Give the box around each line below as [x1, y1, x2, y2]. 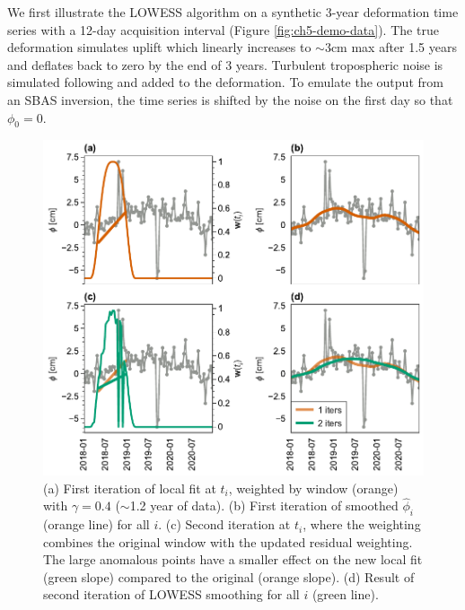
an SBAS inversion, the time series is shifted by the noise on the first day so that [7, 90, 453, 109]
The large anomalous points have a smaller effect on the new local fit [43, 550, 423, 569]
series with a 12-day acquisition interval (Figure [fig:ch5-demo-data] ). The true [7, 20, 439, 39]
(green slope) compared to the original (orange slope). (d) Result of [43, 567, 415, 586]
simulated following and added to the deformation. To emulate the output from [7, 73, 443, 91]
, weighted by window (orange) [228, 478, 399, 497]
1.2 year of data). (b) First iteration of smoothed [129, 496, 399, 515]
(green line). [311, 585, 379, 604]
